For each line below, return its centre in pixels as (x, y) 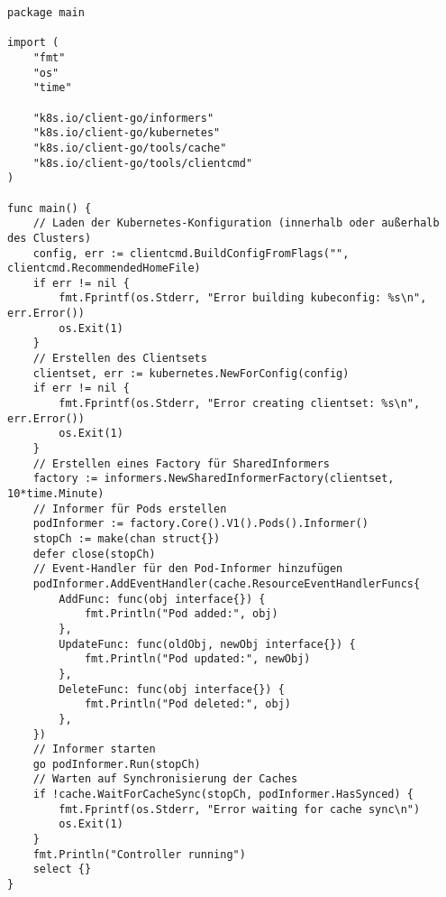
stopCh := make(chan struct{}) (127, 538)
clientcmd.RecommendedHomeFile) (104, 268)
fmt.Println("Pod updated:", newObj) (197, 659)
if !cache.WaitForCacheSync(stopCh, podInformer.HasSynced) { (223, 795)
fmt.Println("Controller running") (139, 854)
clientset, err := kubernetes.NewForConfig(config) (191, 373)
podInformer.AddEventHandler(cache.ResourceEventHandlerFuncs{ (227, 583)
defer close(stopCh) (94, 554)
